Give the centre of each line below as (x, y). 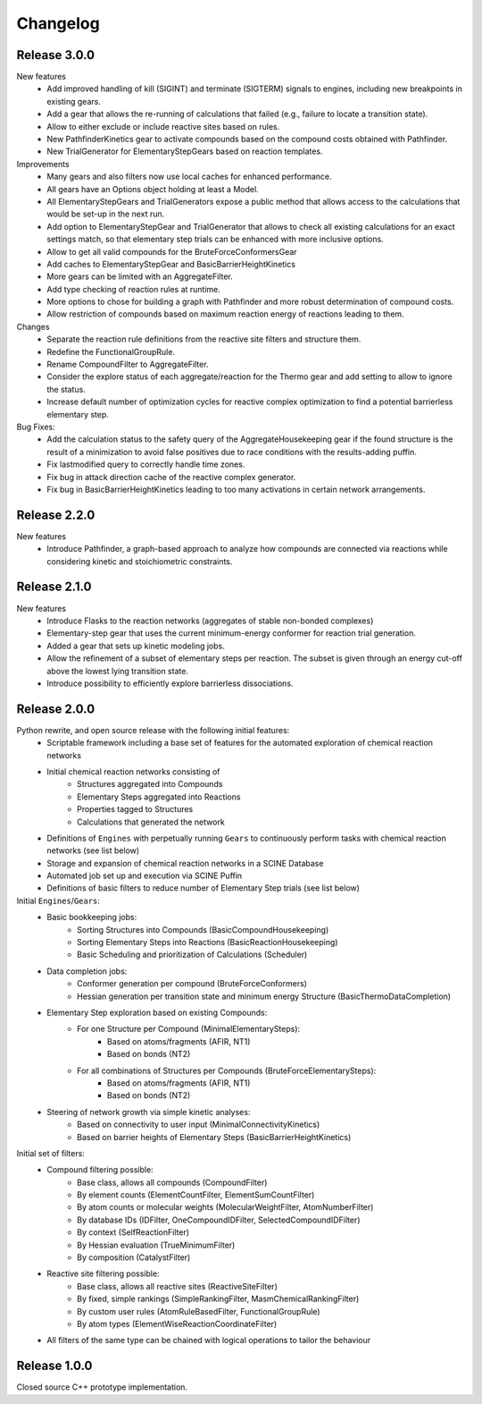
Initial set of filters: (50, 1153)
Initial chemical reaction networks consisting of (133, 771)
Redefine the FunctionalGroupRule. (111, 351)
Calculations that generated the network (151, 822)
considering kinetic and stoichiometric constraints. (140, 561)
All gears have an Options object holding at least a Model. (153, 189)
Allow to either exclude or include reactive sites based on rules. (163, 126)
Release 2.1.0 (54, 587)
